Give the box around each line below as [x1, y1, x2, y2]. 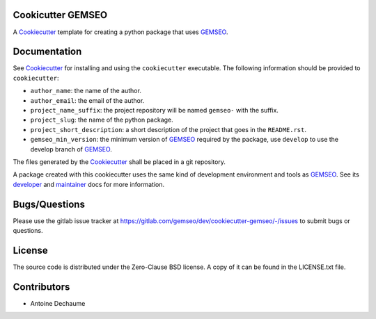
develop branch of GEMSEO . [30, 145, 113, 153]
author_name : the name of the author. [30, 87, 142, 95]
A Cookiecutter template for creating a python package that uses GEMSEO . [13, 28, 228, 36]
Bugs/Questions [13, 198, 85, 210]
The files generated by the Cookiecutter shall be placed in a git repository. [13, 157, 226, 166]
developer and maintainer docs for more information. [13, 180, 165, 188]
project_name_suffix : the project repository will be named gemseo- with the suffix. [30, 106, 279, 114]
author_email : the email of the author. [30, 96, 145, 104]
